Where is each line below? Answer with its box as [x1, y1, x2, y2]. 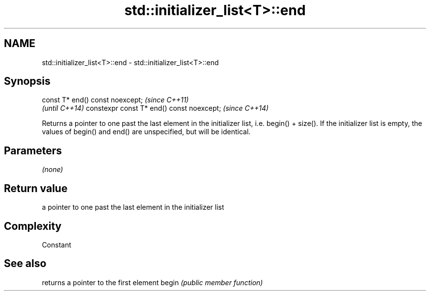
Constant [42, 240, 72, 249]
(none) [42, 165, 63, 174]
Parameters [4, 144, 62, 157]
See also [4, 257, 47, 270]
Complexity [4, 220, 62, 232]
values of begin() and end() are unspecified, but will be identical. [42, 127, 251, 136]
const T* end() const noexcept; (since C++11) [42, 96, 189, 104]
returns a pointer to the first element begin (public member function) [42, 278, 263, 287]
